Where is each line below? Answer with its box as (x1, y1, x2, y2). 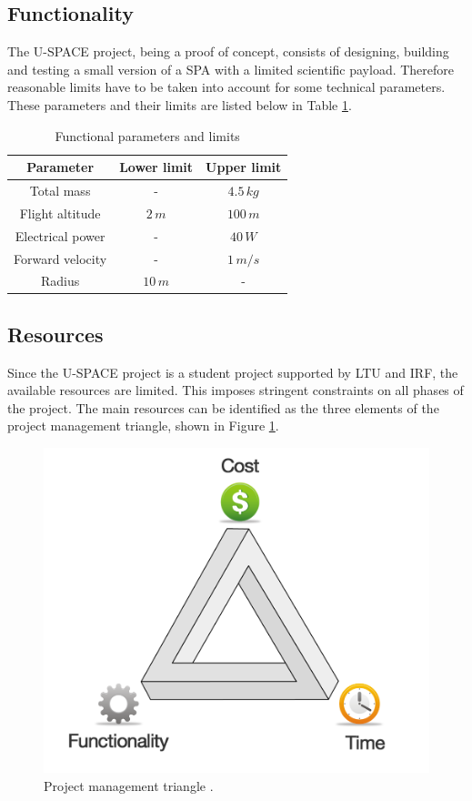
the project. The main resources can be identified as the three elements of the (7, 398, 439, 417)
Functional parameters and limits (55, 126, 240, 145)
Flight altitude (19, 203, 101, 222)
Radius (40, 271, 80, 290)
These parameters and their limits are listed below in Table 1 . (7, 95, 352, 114)
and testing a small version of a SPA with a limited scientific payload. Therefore (7, 59, 455, 78)
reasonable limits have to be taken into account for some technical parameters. (7, 77, 446, 96)
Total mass (29, 181, 91, 200)
